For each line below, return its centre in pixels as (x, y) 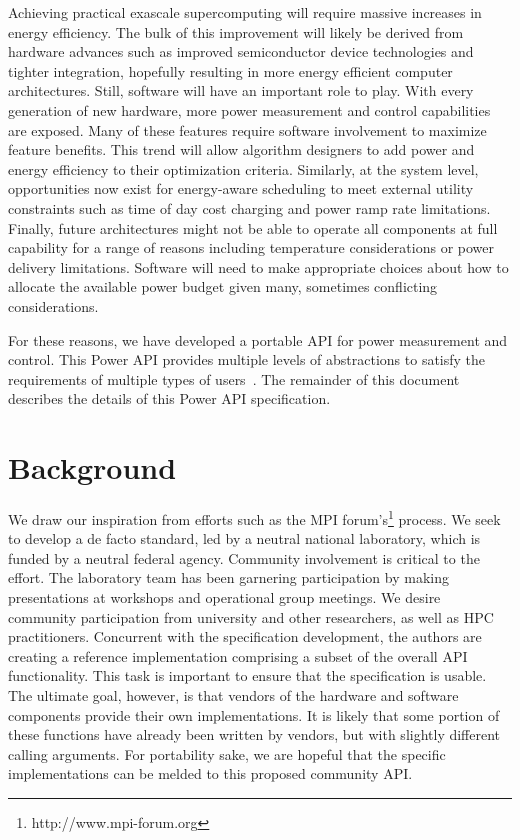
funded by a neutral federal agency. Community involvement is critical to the (244, 557)
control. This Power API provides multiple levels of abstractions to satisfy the (247, 359)
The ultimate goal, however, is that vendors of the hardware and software (233, 695)
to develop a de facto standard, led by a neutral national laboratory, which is (244, 538)
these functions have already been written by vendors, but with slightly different (254, 734)
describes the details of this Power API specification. (169, 398)
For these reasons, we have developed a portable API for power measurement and (258, 339)
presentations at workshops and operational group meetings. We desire (224, 597)
